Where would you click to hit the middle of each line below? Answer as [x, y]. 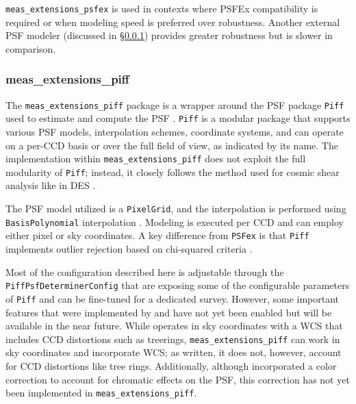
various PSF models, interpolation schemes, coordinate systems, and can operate [175, 131]
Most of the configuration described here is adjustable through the [145, 272]
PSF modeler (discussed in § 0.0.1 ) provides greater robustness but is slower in [169, 35]
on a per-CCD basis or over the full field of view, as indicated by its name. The [172, 145]
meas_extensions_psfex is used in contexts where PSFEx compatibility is [162, 8]
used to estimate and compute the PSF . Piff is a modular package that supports [178, 118]
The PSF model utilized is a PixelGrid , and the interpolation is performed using [176, 209]
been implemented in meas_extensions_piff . [101, 393]
